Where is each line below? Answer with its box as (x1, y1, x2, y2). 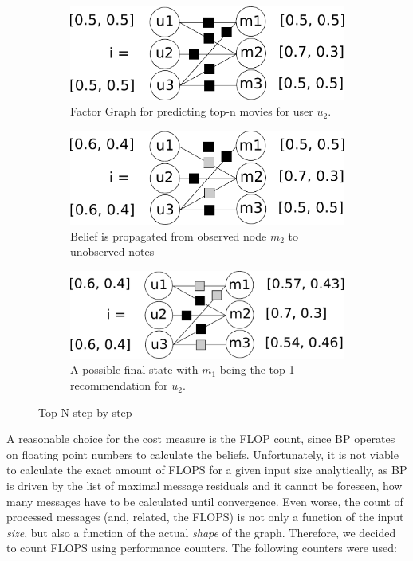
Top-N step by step (38, 403, 132, 420)
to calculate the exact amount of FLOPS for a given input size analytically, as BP (6, 461, 407, 478)
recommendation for (70, 377, 168, 394)
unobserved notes (70, 243, 155, 260)
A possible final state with (70, 361, 199, 378)
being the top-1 (219, 361, 295, 378)
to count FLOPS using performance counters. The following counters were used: (6, 539, 397, 556)
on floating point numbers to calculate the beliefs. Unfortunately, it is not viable (6, 445, 399, 462)
